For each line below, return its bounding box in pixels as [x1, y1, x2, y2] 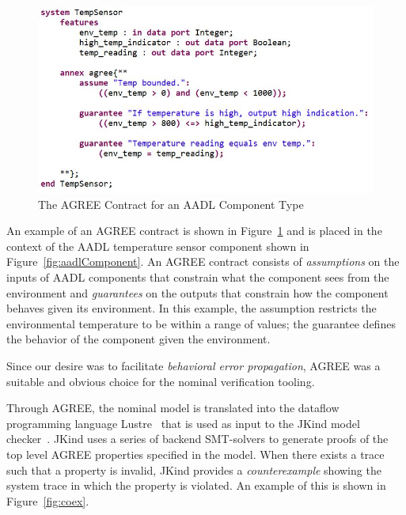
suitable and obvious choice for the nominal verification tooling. [6, 373, 315, 389]
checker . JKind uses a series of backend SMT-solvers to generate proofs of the [6, 430, 389, 447]
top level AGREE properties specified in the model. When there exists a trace [6, 446, 385, 463]
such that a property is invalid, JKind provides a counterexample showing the [6, 461, 381, 478]
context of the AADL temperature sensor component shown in [6, 237, 309, 254]
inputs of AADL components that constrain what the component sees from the [6, 269, 389, 286]
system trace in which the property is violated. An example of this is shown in [6, 477, 386, 494]
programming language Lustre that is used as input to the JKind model [6, 415, 360, 431]
